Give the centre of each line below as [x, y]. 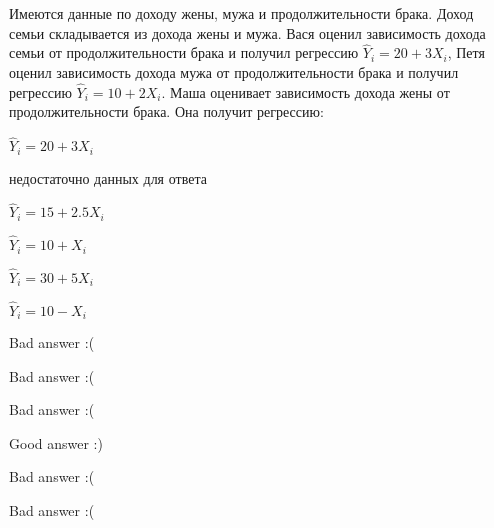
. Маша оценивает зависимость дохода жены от [305, 91]
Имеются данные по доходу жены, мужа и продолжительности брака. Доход [241, 13]
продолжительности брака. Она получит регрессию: [166, 111]
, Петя [466, 52]
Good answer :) [56, 442]
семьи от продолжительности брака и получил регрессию [184, 52]
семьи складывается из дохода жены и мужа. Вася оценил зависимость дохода [247, 32]
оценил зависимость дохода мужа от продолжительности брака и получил [234, 72]
